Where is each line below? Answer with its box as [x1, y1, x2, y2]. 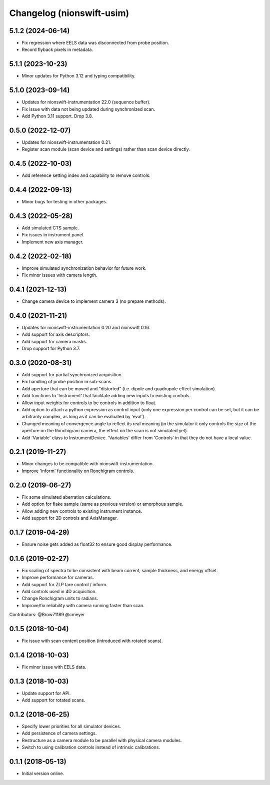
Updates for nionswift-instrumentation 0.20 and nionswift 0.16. [21, 324, 150, 330]
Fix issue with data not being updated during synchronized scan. [21, 106, 155, 112]
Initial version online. [21, 771, 64, 777]
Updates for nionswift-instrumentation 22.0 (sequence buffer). [21, 99, 151, 105]
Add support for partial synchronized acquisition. [21, 372, 123, 378]
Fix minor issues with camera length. [21, 272, 97, 278]
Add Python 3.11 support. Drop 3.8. [21, 113, 93, 119]
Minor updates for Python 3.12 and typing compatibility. [21, 73, 136, 79]
